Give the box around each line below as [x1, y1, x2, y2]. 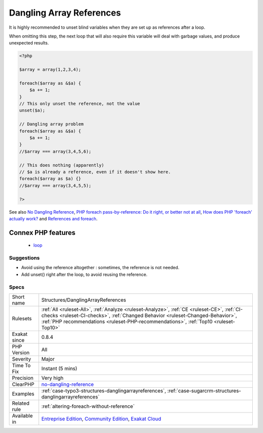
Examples [12, 390, 35, 397]
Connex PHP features [9, 228, 75, 236]
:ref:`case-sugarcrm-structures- [167, 387, 241, 394]
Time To [12, 362, 31, 369]
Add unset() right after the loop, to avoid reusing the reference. [21, 271, 148, 277]
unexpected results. [9, 40, 49, 46]
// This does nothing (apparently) [19, 162, 104, 168]
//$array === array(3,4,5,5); [19, 183, 92, 188]
